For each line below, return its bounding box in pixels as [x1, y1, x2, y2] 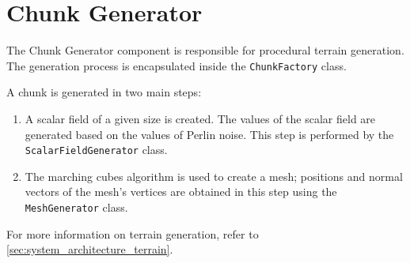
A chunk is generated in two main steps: [6, 84, 202, 100]
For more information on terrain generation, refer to [6, 225, 259, 242]
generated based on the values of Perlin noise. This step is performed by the [25, 126, 394, 142]
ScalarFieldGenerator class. [25, 141, 168, 158]
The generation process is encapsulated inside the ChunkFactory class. [6, 57, 347, 73]
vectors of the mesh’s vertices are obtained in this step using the [25, 183, 337, 200]
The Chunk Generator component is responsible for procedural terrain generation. [6, 42, 404, 58]
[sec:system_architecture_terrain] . [6, 241, 173, 257]
